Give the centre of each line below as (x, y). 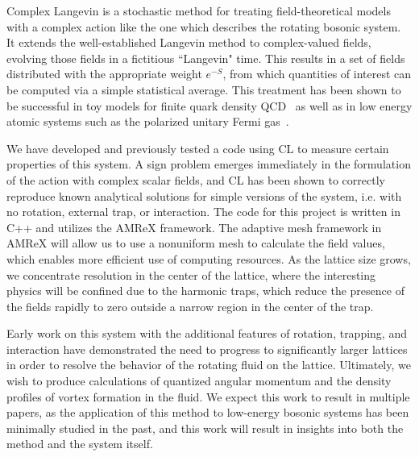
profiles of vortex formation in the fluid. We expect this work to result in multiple (208, 396)
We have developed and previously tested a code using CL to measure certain (198, 148)
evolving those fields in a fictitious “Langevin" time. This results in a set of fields (206, 58)
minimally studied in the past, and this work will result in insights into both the (205, 428)
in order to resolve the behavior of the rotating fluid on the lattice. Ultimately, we (209, 365)
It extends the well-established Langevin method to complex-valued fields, (189, 42)
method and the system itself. (80, 444)
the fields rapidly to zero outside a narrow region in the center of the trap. (190, 306)
